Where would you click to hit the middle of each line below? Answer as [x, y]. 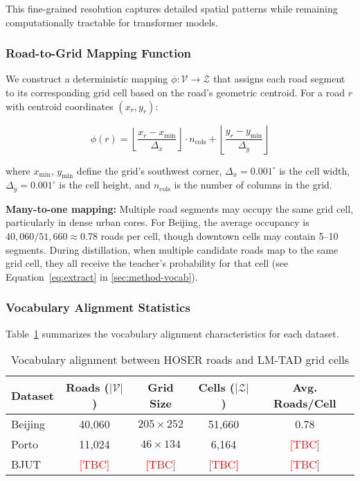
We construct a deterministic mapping [87, 79]
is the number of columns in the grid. [253, 185]
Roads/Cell [305, 403]
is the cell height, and [105, 185]
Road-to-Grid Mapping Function [99, 53]
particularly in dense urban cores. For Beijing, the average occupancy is [157, 222]
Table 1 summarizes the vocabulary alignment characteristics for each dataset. [172, 333]
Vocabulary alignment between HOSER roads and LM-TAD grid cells [180, 360]
